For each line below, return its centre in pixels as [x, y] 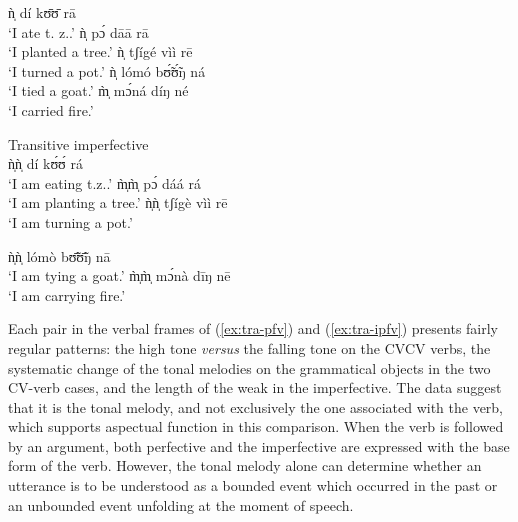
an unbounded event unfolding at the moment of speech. [181, 504]
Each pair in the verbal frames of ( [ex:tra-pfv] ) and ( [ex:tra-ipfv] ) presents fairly [253, 328]
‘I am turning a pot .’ [70, 221]
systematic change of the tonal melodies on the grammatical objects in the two [249, 367]
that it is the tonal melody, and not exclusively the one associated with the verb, [256, 406]
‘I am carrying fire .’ [67, 294]
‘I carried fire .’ [51, 109]
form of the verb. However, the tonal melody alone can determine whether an [245, 465]
